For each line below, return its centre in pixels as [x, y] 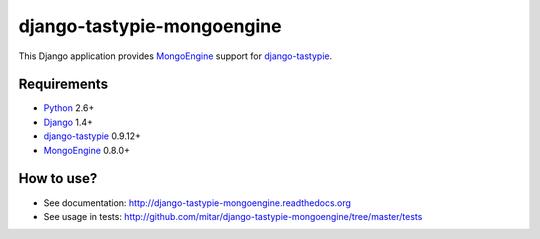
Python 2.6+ [69, 108]
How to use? [58, 178]
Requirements [63, 84]
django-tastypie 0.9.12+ [92, 136]
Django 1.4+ [68, 122]
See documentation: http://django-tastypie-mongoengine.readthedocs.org [197, 202]
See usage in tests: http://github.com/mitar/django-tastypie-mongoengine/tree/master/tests [233, 216]
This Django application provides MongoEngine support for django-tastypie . [175, 56]
